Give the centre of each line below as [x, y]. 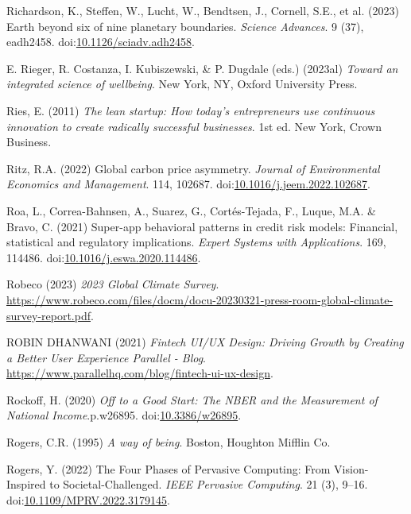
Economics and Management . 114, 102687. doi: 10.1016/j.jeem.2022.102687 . [188, 184]
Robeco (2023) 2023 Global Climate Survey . [113, 284]
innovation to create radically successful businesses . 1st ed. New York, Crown [194, 126]
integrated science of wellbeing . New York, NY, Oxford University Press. [182, 84]
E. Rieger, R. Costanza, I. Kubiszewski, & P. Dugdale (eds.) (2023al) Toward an [202, 68]
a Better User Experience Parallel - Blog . [107, 357]
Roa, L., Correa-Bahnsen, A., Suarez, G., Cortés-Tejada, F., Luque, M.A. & [191, 210]
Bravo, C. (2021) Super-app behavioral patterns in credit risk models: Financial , [202, 226]
